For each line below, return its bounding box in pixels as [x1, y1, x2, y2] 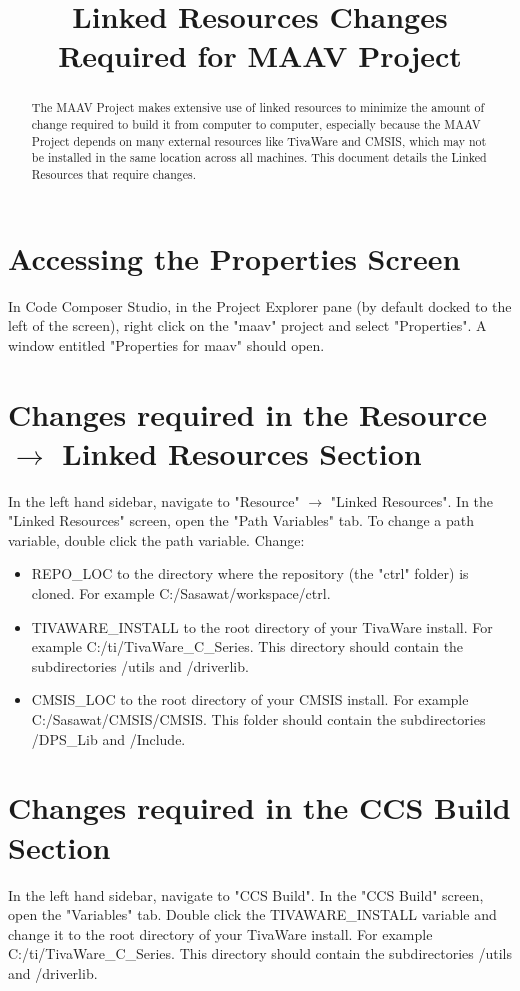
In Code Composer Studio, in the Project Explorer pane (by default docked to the [8, 295, 512, 316]
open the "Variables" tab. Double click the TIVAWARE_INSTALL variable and [8, 904, 497, 925]
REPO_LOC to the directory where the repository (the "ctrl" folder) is [31, 563, 469, 584]
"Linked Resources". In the [330, 490, 494, 511]
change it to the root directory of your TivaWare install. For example [8, 923, 433, 944]
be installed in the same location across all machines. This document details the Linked [31, 149, 487, 166]
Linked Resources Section [62, 432, 422, 473]
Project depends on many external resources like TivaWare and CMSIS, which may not [31, 132, 487, 149]
